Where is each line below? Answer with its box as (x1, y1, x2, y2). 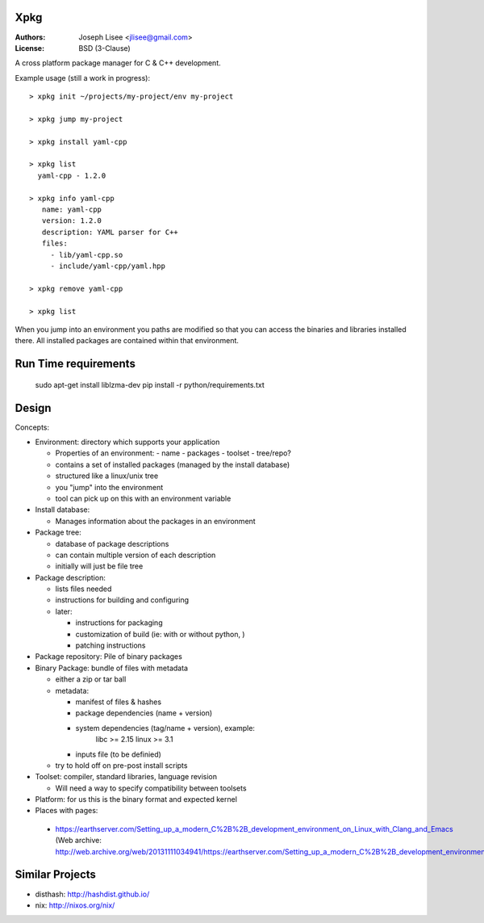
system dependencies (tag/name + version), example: (75, 723, 256, 732)
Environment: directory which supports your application (35, 437, 220, 447)
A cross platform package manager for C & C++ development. (15, 58, 221, 68)
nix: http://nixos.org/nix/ (35, 900, 115, 910)
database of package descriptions (55, 539, 169, 548)
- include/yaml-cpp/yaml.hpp (50, 261, 165, 271)
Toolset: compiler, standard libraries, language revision (35, 772, 218, 782)
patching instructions (75, 640, 146, 650)
